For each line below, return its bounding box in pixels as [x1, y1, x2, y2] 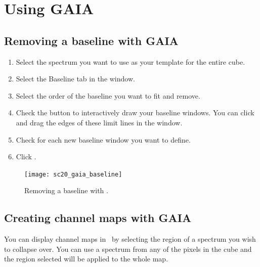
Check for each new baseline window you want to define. [16, 134, 191, 145]
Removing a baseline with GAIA [4, 32, 179, 48]
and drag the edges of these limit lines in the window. [16, 117, 183, 127]
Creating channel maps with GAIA [4, 210, 192, 226]
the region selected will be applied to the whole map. [4, 253, 168, 264]
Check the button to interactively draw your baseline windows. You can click [16, 107, 254, 118]
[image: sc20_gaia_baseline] [24, 170, 122, 178]
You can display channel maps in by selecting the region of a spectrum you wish [4, 234, 256, 244]
